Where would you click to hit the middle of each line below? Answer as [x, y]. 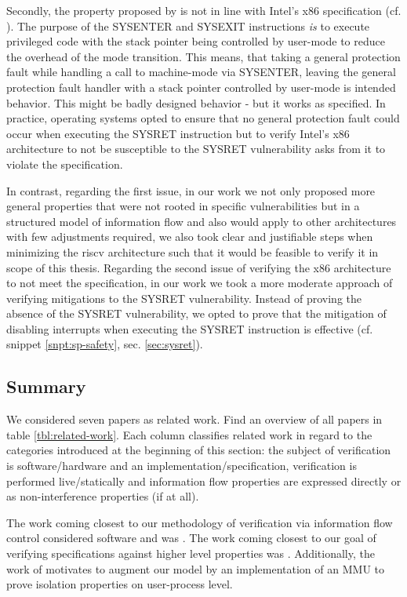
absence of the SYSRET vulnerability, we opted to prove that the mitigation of [196, 313]
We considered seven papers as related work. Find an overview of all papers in [194, 419]
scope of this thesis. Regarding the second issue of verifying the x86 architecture [199, 267]
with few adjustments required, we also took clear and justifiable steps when [190, 237]
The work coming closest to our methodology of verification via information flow [200, 522]
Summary [46, 386]
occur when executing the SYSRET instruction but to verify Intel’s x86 [178, 133]
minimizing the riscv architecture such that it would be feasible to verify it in [193, 251]
